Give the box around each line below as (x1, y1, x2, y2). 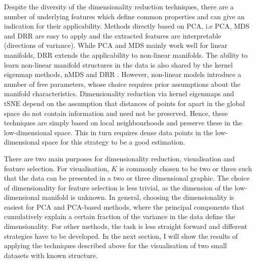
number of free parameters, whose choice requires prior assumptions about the (4, 78, 241, 89)
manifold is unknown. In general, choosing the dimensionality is (42, 192, 234, 202)
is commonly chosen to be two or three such (119, 163, 252, 173)
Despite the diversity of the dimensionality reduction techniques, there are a (4, 1, 234, 11)
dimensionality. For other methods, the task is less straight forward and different (4, 221, 248, 231)
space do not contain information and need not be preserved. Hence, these (4, 108, 228, 118)
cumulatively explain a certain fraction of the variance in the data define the (4, 211, 235, 222)
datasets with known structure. (4, 250, 98, 260)
